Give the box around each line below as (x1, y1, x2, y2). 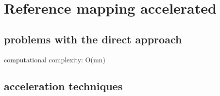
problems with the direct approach (4, 31, 182, 46)
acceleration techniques (4, 78, 123, 93)
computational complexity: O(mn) (4, 54, 105, 64)
